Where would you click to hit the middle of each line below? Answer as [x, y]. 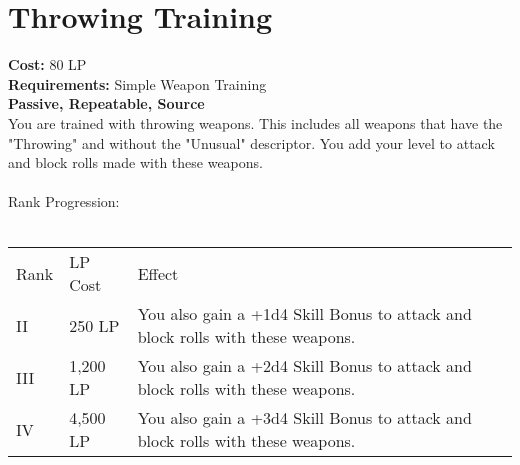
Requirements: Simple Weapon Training [137, 83]
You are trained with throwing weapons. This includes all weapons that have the [255, 122]
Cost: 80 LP [47, 64]
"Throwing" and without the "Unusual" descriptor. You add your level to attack [251, 142]
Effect [158, 273]
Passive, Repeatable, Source [106, 103]
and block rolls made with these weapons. [135, 162]
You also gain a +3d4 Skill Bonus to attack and [304, 418]
